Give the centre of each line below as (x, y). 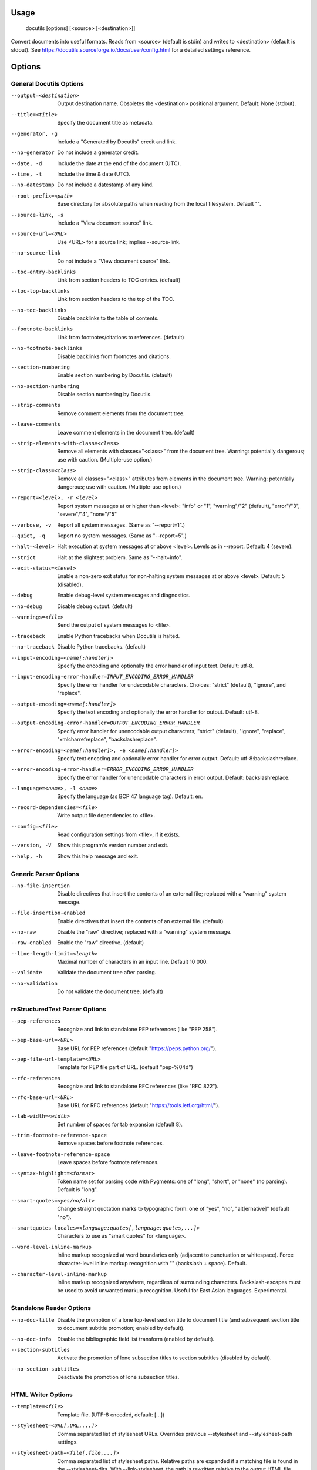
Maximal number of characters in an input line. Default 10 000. (132, 962)
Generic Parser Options (45, 874)
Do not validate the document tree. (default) (110, 991)
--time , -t (26, 174)
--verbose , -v (31, 525)
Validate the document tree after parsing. (107, 973)
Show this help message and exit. (98, 856)
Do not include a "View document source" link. (114, 261)
